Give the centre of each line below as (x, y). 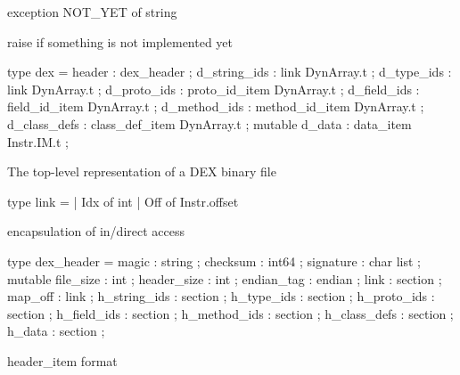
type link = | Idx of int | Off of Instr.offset (123, 201)
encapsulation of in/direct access (96, 231)
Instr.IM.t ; (38, 141)
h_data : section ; (56, 331)
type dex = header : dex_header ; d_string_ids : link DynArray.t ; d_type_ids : (230, 72)
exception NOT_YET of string (92, 12)
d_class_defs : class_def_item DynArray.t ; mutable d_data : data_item (209, 123)
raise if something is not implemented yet (120, 41)
